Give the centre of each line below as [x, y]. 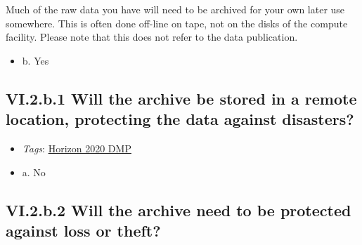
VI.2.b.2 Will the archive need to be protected [179, 210]
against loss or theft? [83, 230]
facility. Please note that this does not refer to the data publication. [152, 37]
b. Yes [35, 60]
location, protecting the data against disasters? [180, 119]
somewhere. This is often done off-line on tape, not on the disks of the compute [177, 23]
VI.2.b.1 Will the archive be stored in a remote [181, 98]
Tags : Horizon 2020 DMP [77, 148]
